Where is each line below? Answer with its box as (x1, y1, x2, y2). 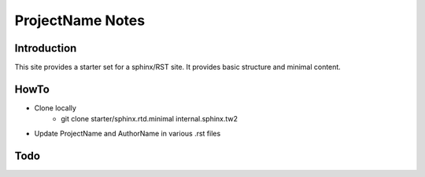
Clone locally (34, 103, 76, 113)
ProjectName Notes (14, 12, 146, 29)
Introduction (14, 42, 77, 55)
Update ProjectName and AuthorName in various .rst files (34, 128, 221, 138)
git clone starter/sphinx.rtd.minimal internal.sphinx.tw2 (61, 114, 238, 124)
